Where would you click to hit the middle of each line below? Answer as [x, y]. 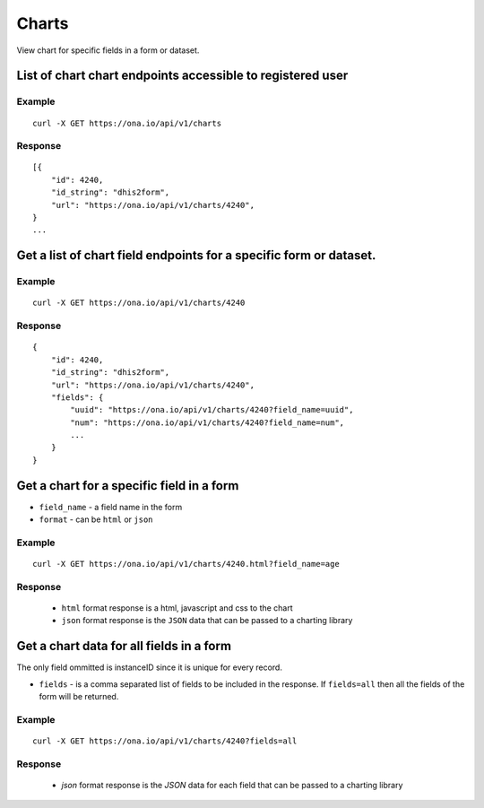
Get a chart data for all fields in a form [124, 646]
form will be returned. [79, 697]
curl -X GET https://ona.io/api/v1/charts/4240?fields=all [165, 741]
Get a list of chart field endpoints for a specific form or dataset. [196, 256]
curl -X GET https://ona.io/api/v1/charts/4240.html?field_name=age [186, 564]
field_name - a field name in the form [111, 507]
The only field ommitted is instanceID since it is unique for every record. [149, 667]
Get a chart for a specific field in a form [128, 486]
